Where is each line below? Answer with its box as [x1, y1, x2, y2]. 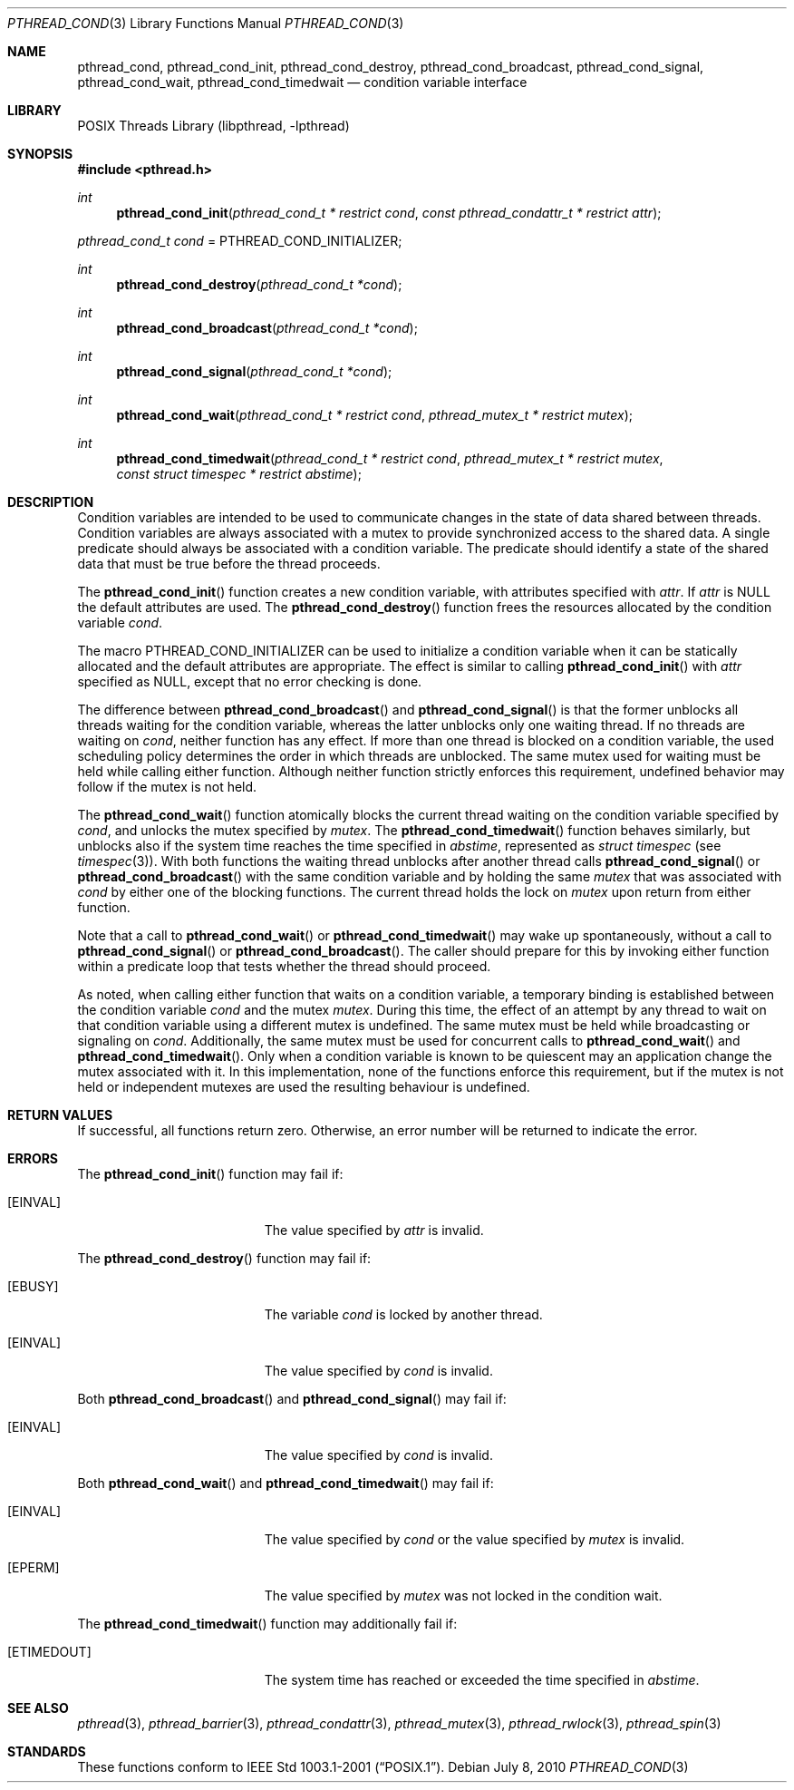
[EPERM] [7, 1560, 60, 1575]
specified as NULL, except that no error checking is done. [77, 674, 422, 689]
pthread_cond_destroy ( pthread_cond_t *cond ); [116, 277, 402, 292]
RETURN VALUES [7, 1107, 113, 1123]
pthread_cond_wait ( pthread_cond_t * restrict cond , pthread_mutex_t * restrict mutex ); [116, 407, 634, 423]
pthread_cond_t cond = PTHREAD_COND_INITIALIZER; [77, 233, 402, 248]
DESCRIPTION [7, 494, 94, 510]
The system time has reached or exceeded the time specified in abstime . [264, 1672, 700, 1688]
